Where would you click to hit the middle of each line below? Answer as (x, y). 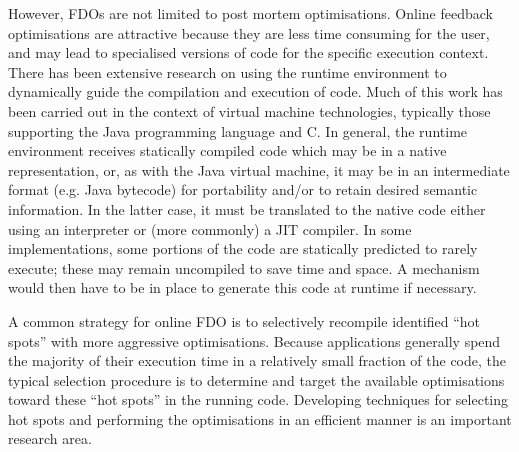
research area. (50, 438)
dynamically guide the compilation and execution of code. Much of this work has (255, 91)
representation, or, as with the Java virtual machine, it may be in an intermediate (259, 169)
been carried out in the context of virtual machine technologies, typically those (249, 110)
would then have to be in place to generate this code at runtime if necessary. (242, 287)
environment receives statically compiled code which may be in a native (227, 150)
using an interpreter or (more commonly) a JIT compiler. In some (210, 228)
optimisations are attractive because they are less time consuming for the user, (249, 32)
